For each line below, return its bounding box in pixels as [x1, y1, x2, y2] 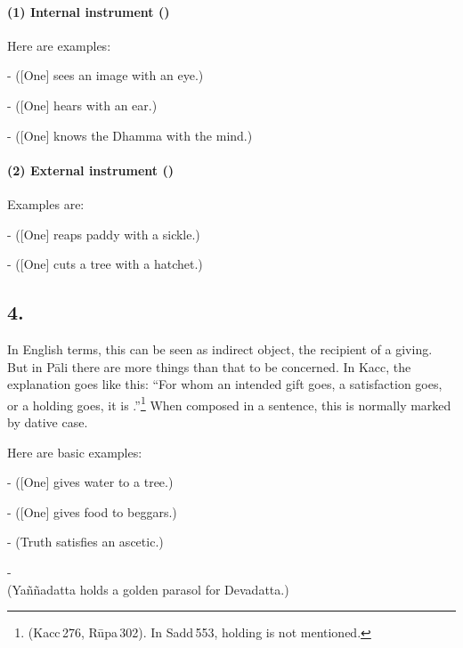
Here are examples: [7, 36, 111, 54]
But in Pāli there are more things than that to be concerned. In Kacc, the [7, 357, 411, 376]
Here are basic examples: [7, 442, 142, 461]
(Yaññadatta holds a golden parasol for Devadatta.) [7, 579, 289, 598]
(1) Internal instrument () [7, 2, 170, 20]
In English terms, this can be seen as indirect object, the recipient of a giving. [7, 339, 433, 358]
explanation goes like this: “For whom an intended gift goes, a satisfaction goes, [7, 375, 443, 393]
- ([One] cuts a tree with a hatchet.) [7, 255, 203, 273]
